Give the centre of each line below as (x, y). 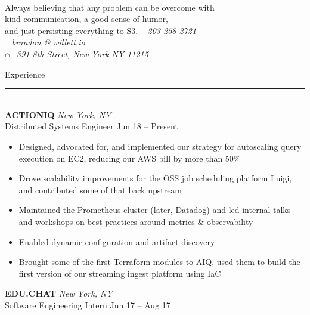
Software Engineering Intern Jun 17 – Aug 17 (88, 305)
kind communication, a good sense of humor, (86, 19)
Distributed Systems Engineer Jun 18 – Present (92, 126)
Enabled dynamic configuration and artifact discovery (117, 241)
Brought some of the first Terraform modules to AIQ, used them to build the (159, 262)
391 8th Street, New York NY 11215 (83, 53)
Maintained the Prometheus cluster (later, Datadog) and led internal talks (155, 210)
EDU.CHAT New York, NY (59, 293)
